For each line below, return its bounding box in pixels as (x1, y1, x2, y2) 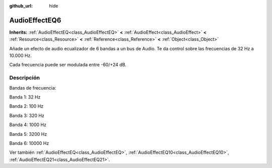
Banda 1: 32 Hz (9, 94, 41, 100)
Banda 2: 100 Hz (9, 103, 44, 109)
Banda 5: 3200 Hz (9, 131, 47, 137)
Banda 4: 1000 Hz (9, 122, 46, 128)
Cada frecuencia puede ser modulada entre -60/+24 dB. (9, 62, 127, 68)
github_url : (9, 3, 33, 9)
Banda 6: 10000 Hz (9, 140, 49, 146)
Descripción (9, 74, 40, 81)
